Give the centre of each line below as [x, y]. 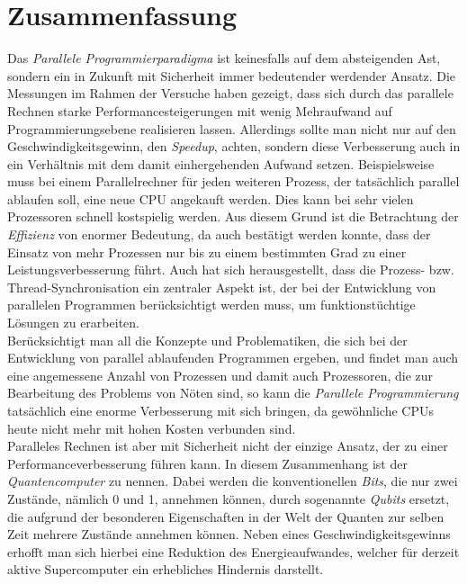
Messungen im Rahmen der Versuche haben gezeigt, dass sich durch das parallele [230, 93]
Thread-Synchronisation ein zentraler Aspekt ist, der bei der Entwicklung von [222, 287]
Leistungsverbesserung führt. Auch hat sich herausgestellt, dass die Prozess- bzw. [231, 270]
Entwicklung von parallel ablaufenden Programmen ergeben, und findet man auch [233, 358]
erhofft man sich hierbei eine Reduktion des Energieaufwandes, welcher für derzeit [233, 551]
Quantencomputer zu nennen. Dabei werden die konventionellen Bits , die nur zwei [233, 481]
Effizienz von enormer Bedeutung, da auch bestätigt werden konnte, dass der [219, 234]
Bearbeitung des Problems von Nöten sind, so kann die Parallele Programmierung [233, 393]
